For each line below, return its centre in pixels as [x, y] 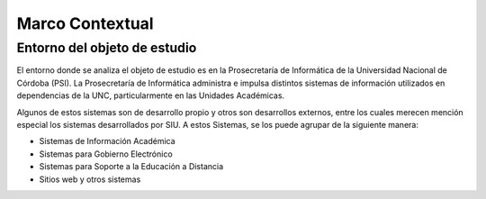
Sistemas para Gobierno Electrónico [106, 154]
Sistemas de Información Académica [107, 141]
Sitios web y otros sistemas [90, 179]
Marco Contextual [85, 23]
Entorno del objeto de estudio [107, 48]
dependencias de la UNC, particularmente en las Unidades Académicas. [151, 95]
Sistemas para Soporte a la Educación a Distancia [131, 167]
